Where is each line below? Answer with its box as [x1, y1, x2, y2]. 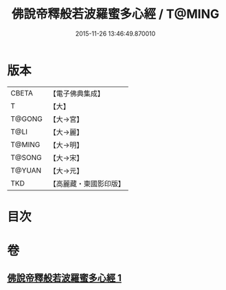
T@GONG [10, 114, 43, 124]
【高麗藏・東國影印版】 [49, 179, 125, 188]
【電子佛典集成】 [49, 89, 104, 98]
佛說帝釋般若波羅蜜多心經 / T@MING [11, 6, 220, 22]
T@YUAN [10, 166, 42, 175]
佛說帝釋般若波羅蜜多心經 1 [7, 272, 122, 284]
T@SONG [10, 153, 43, 162]
